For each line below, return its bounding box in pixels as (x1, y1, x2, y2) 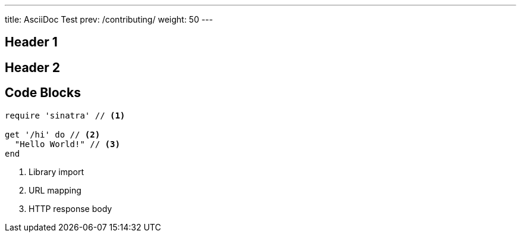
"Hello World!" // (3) (14, 139, 120, 149)
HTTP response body (29, 203, 112, 214)
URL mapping (29, 185, 81, 195)
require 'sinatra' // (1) (5, 110, 125, 120)
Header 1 (5, 35, 58, 50)
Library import (29, 166, 84, 177)
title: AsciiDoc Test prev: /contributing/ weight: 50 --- (5, 14, 213, 24)
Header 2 (5, 60, 61, 75)
